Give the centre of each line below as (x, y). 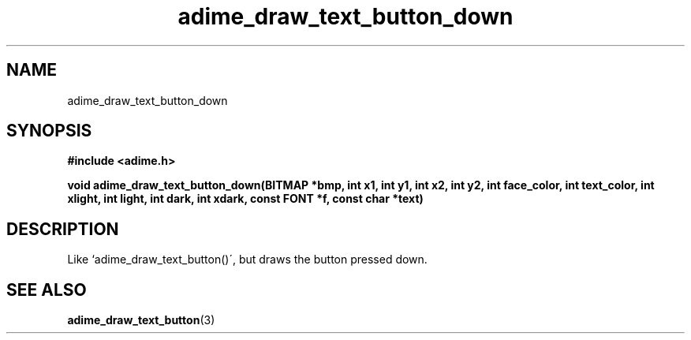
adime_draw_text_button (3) (141, 320)
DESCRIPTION (63, 229)
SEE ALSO (47, 290)
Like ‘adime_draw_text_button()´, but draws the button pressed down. (247, 260)
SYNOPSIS (49, 131)
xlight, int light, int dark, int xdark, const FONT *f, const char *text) (245, 199)
